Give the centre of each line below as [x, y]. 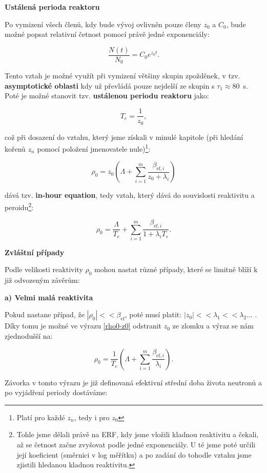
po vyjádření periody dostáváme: [56, 392]
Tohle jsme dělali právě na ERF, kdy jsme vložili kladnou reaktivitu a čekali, [138, 434]
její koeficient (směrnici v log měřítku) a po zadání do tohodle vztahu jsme [134, 454]
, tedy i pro [92, 417]
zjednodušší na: [29, 336]
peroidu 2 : [19, 206]
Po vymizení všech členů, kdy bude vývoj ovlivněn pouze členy [103, 24]
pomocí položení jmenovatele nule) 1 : [94, 148]
